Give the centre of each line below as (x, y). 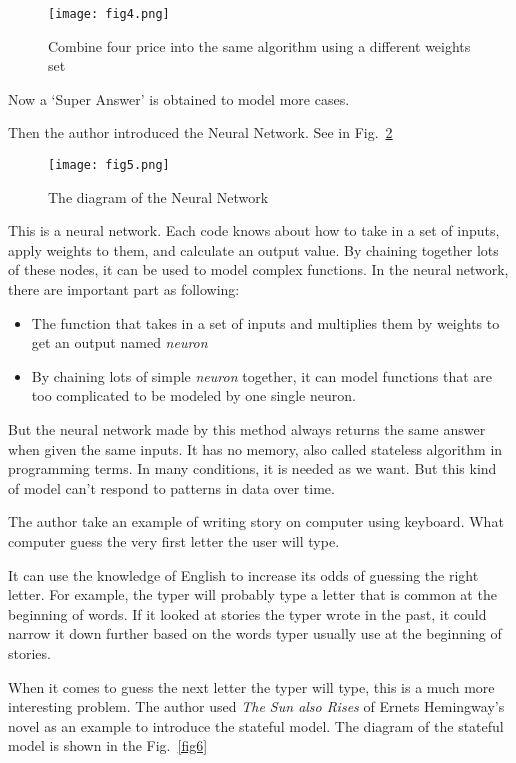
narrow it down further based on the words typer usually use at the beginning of (255, 633)
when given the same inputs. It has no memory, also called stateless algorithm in (255, 448)
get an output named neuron (119, 342)
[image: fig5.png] (109, 165)
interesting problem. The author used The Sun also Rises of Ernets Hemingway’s (256, 706)
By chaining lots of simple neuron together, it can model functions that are (262, 375)
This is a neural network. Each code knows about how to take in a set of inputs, (254, 230)
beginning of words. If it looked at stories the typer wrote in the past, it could (247, 613)
